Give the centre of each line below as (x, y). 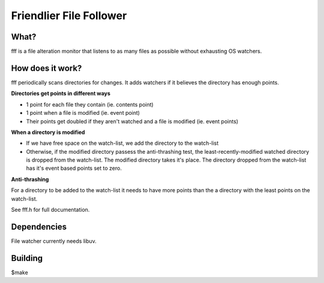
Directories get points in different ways (61, 93)
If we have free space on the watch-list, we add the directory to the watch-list (122, 143)
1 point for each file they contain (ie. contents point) (90, 104)
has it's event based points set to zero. (74, 168)
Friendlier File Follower (69, 16)
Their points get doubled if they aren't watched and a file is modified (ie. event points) (132, 121)
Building (27, 258)
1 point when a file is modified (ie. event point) (83, 113)
